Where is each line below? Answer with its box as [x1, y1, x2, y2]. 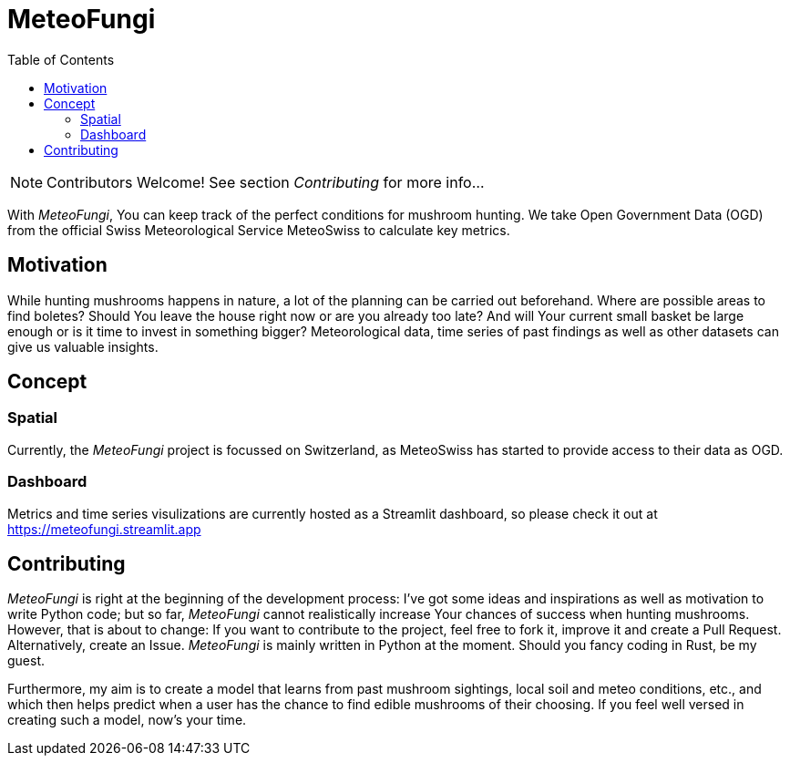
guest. [7, 653, 46, 669]
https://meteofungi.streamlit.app [7, 521, 201, 537]
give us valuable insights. [7, 338, 159, 355]
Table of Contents [7, 51, 115, 67]
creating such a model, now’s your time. [7, 712, 247, 728]
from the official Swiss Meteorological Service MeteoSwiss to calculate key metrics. [7, 222, 510, 238]
